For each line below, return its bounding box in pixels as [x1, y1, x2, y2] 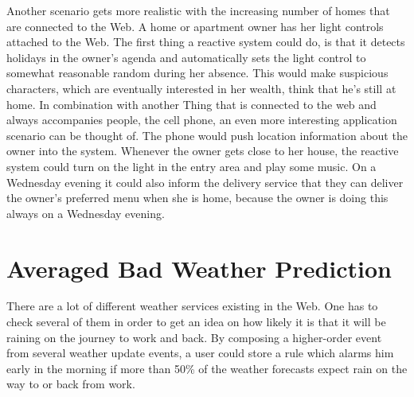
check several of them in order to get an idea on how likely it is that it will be [6, 313, 386, 330]
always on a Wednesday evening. [6, 204, 165, 221]
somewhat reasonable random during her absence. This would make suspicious [6, 64, 389, 81]
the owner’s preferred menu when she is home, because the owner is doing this [6, 189, 389, 206]
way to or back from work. [6, 376, 135, 392]
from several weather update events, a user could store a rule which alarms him [6, 344, 394, 361]
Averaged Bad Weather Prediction [6, 251, 392, 284]
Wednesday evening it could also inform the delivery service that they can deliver [6, 173, 404, 190]
